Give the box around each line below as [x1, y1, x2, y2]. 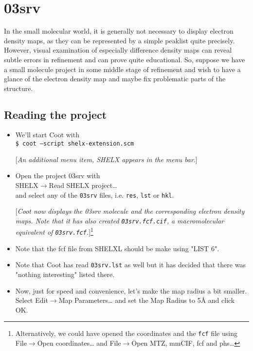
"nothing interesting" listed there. [15, 269, 115, 279]
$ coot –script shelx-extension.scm [15, 140, 134, 148]
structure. [4, 83, 33, 93]
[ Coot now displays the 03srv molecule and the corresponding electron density [15, 206, 245, 216]
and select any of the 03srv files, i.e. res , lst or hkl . [15, 189, 174, 200]
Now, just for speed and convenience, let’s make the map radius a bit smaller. [15, 285, 247, 296]
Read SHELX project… [49, 180, 117, 190]
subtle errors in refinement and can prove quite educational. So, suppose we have [4, 54, 245, 64]
